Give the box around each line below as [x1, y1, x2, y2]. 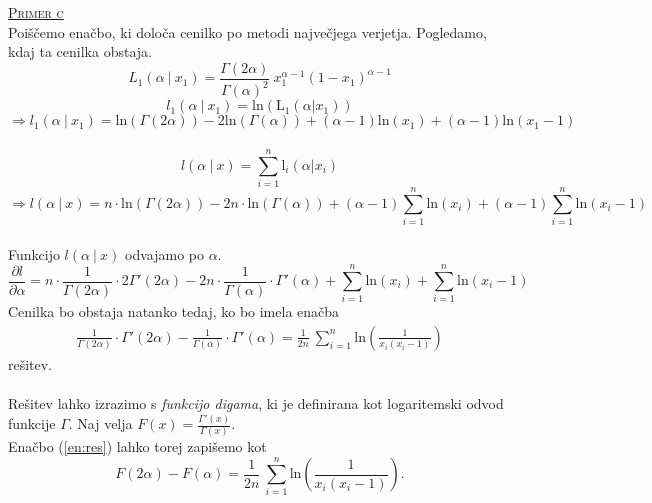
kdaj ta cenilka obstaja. [8, 41, 152, 62]
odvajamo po [125, 243, 204, 264]
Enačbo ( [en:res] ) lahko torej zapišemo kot [8, 436, 267, 457]
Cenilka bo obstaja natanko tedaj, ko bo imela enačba [8, 301, 340, 322]
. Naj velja [68, 413, 133, 434]
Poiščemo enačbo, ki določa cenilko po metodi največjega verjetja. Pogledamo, [8, 21, 487, 42]
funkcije [8, 413, 56, 434]
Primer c [8, 2, 64, 22]
